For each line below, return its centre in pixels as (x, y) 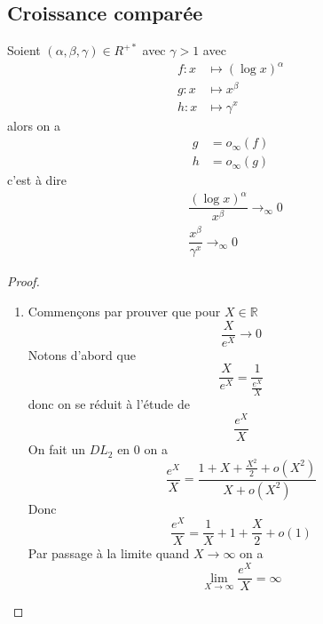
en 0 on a (142, 449)
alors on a (34, 125)
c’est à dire (37, 180)
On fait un (56, 449)
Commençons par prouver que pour (124, 312)
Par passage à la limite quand (109, 553)
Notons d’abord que (82, 354)
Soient (24, 50)
